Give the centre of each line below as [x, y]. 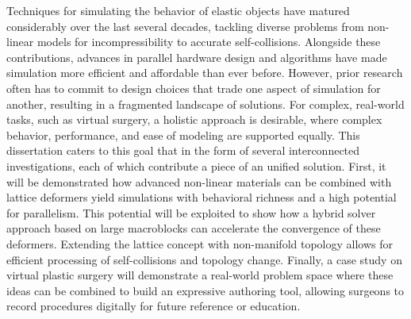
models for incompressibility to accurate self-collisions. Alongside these [209, 42]
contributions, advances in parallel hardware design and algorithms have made [197, 57]
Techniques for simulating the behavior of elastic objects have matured [178, 10]
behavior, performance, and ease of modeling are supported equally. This [183, 135]
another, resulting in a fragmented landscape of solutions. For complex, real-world [205, 104]
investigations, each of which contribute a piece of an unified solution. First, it [196, 165]
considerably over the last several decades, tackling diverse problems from [185, 26]
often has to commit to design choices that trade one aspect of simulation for [194, 88]
